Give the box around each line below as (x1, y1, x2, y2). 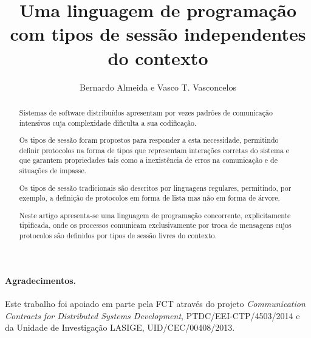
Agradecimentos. (5, 274, 77, 286)
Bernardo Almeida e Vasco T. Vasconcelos (80, 80, 236, 93)
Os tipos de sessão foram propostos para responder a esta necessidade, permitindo (19, 135, 279, 145)
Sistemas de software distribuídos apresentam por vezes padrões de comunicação (19, 107, 273, 117)
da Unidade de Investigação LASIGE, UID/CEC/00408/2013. (5, 321, 235, 334)
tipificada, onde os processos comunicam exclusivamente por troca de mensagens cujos (19, 220, 292, 230)
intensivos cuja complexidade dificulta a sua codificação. (19, 117, 197, 128)
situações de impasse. (19, 165, 87, 176)
